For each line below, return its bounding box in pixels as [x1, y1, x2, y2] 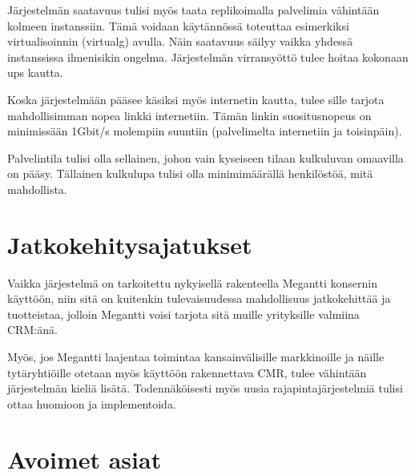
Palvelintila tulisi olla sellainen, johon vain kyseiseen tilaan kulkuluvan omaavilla [7, 149, 404, 166]
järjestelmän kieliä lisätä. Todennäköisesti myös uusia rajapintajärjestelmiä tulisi [7, 380, 403, 397]
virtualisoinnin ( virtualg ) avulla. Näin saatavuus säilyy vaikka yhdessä [7, 33, 353, 50]
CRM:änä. [7, 321, 58, 338]
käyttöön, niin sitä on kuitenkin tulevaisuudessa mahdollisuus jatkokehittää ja [7, 290, 391, 307]
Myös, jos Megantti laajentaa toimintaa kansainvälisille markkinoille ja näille [7, 348, 385, 365]
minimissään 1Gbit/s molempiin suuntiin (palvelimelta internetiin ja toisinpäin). [7, 123, 402, 139]
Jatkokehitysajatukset [7, 227, 252, 260]
